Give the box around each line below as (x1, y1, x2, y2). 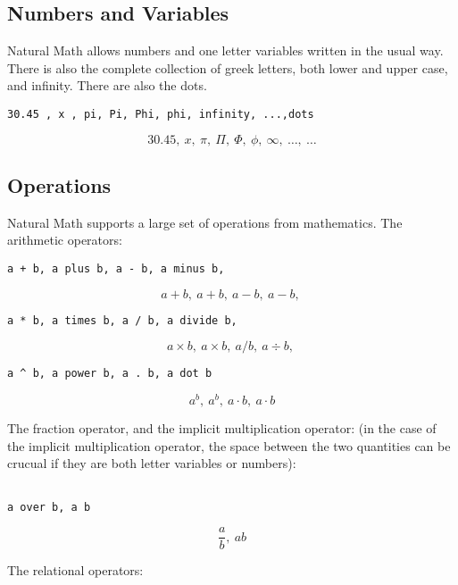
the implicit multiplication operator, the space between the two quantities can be (7, 436, 451, 455)
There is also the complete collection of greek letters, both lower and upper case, (7, 58, 448, 77)
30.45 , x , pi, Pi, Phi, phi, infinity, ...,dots (7, 107, 314, 121)
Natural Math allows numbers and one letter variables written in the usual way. (7, 41, 444, 60)
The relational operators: (7, 561, 144, 580)
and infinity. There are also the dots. (7, 76, 207, 95)
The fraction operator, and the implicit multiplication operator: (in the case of (7, 419, 437, 438)
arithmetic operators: (7, 230, 122, 249)
